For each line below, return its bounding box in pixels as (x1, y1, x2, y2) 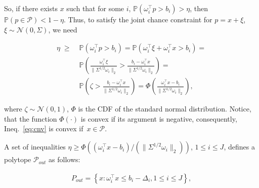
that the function (4, 113, 57, 124)
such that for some (66, 3, 124, 13)
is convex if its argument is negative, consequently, (80, 113, 237, 124)
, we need (48, 24, 77, 34)
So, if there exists (4, 3, 58, 13)
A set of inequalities (4, 141, 66, 152)
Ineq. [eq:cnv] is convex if (4, 123, 83, 134)
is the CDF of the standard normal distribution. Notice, (78, 103, 251, 114)
